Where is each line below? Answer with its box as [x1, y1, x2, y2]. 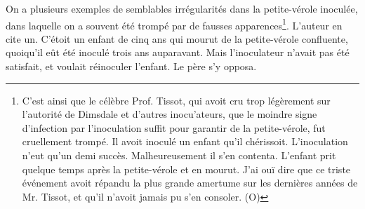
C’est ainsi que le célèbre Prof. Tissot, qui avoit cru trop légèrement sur [22, 93, 331, 107]
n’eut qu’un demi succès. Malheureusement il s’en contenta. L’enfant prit [22, 148, 336, 162]
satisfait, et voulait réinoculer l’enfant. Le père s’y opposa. [6, 59, 257, 74]
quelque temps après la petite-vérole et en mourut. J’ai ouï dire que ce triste [22, 161, 351, 176]
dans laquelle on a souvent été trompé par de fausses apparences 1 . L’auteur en [6, 15, 343, 32]
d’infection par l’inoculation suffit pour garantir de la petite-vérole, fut [22, 120, 326, 135]
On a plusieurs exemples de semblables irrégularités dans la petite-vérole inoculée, [6, 1, 358, 15]
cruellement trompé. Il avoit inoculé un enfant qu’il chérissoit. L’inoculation [22, 134, 348, 149]
